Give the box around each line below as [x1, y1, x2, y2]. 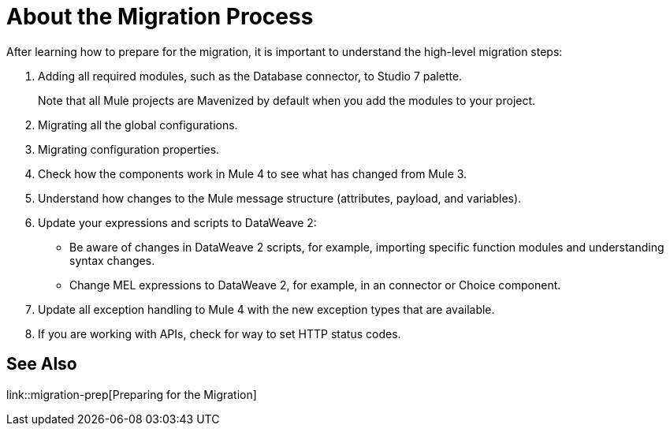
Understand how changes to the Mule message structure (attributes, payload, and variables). [38, 191, 522, 205]
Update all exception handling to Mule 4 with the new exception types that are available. [38, 302, 495, 316]
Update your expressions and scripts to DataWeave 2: [38, 215, 317, 229]
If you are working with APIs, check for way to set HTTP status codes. [38, 326, 401, 341]
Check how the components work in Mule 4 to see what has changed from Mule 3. [38, 166, 467, 181]
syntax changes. [69, 253, 155, 267]
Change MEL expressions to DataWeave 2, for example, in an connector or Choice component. [69, 277, 561, 292]
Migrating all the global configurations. [38, 117, 238, 132]
